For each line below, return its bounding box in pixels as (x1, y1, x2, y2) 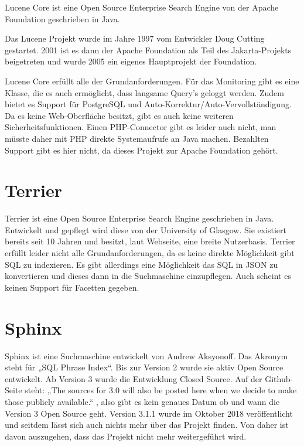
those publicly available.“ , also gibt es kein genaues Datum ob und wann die (5, 395, 280, 407)
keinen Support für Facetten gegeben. (5, 281, 139, 293)
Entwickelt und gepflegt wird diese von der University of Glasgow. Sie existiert (5, 223, 287, 236)
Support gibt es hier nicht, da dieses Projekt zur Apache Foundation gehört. (5, 144, 278, 156)
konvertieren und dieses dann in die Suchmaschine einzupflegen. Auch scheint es (5, 270, 291, 282)
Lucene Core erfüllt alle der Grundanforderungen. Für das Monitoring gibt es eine (5, 74, 299, 87)
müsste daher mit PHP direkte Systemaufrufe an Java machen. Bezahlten (5, 132, 269, 144)
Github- (265, 372, 293, 384)
